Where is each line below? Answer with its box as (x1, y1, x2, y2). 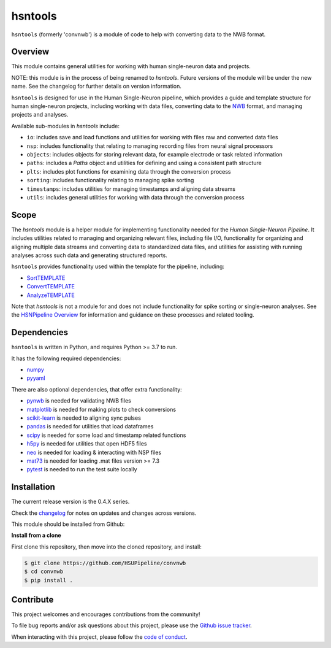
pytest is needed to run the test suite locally (26, 466, 137, 473)
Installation (11, 482, 55, 492)
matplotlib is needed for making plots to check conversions (26, 406, 177, 413)
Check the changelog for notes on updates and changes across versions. (11, 509, 197, 517)
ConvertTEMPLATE (26, 283, 75, 290)
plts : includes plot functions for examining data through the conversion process (26, 168, 231, 175)
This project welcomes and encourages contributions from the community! (11, 611, 200, 618)
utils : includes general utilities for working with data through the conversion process (26, 193, 245, 201)
